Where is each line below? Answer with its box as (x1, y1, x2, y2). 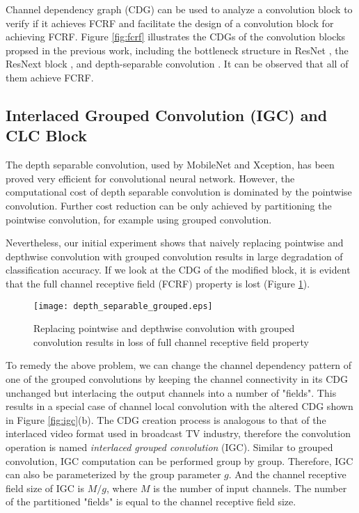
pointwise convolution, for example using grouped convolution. (6, 212, 272, 226)
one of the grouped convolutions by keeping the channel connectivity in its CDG (6, 371, 349, 386)
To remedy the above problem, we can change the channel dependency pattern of (6, 358, 352, 372)
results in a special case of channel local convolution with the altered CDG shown (6, 399, 353, 413)
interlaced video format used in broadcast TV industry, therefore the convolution (6, 426, 351, 441)
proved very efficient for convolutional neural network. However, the (6, 171, 295, 185)
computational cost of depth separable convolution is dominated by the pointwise (6, 184, 352, 199)
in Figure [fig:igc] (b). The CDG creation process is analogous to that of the (6, 412, 326, 427)
